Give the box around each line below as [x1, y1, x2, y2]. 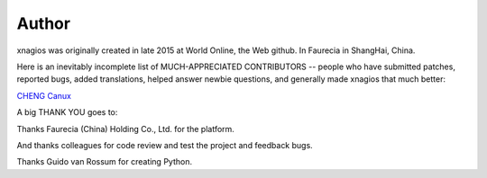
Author [16, 13, 71, 33]
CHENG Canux [16, 90, 72, 101]
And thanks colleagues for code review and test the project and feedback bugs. [16, 139, 313, 150]
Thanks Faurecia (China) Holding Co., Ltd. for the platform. [16, 123, 234, 134]
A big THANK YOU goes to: [16, 107, 118, 118]
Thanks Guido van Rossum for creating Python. [16, 156, 193, 167]
